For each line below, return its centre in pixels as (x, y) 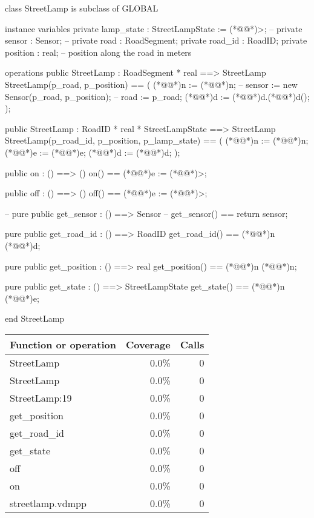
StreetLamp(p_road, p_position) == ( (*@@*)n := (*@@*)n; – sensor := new (151, 84)
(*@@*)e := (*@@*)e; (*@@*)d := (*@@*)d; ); (93, 152)
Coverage (148, 344)
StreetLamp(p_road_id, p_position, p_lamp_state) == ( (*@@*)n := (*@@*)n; (157, 140)
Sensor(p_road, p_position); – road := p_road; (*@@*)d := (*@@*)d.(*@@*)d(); (157, 96)
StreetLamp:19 (41, 397)
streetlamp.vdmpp (48, 503)
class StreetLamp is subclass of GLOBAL (82, 8)
